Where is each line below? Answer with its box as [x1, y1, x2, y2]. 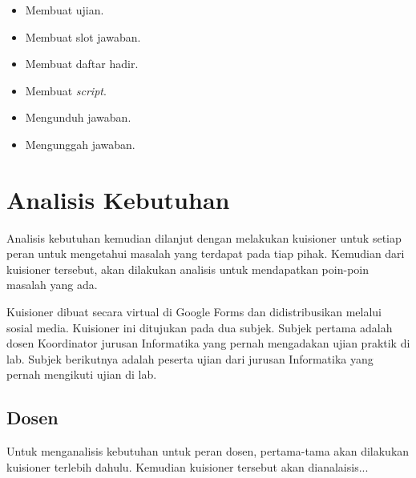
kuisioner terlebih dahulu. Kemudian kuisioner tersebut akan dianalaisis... [6, 458, 369, 475]
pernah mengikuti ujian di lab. [6, 366, 157, 383]
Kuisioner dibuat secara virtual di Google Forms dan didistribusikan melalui [6, 303, 382, 320]
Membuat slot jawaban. [25, 28, 141, 45]
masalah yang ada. [6, 276, 98, 293]
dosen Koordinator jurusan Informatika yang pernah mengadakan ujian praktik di [6, 335, 410, 351]
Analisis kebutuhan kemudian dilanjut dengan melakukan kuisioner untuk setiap [6, 229, 402, 246]
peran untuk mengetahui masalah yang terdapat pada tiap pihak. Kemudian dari [6, 245, 405, 262]
